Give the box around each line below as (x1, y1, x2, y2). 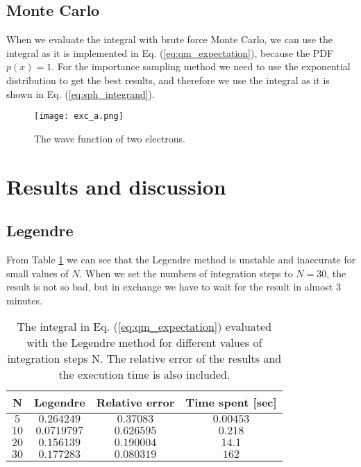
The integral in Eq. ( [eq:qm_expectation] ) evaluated (17, 318, 272, 335)
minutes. (6, 293, 42, 307)
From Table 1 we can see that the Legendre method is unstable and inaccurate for (6, 252, 356, 266)
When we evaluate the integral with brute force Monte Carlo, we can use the (6, 32, 333, 47)
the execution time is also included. (58, 366, 230, 383)
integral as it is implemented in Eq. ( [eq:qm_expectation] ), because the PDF (6, 45, 334, 60)
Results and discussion (6, 172, 226, 200)
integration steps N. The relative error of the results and (7, 350, 282, 367)
